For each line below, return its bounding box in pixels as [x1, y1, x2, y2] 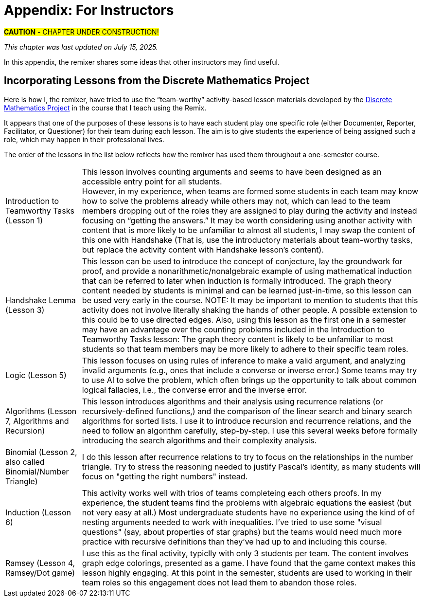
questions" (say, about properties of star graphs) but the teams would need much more [82, 527, 402, 537]
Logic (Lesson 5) [5, 370, 67, 380]
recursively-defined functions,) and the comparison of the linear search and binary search [82, 406, 412, 416]
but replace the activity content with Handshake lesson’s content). [82, 244, 324, 255]
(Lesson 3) [5, 305, 45, 315]
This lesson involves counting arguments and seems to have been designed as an [82, 166, 382, 177]
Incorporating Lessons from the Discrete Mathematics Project [4, 74, 310, 87]
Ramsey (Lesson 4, [5, 558, 75, 568]
